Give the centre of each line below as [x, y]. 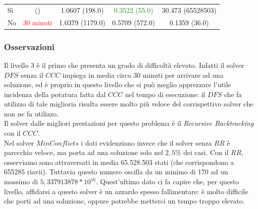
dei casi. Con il [206, 152]
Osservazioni [29, 46]
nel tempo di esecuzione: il [165, 94]
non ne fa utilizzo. [31, 113]
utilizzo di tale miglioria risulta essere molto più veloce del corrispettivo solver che [129, 104]
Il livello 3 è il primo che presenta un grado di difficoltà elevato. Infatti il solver [124, 65]
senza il [32, 75]
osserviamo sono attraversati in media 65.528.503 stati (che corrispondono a [119, 162]
